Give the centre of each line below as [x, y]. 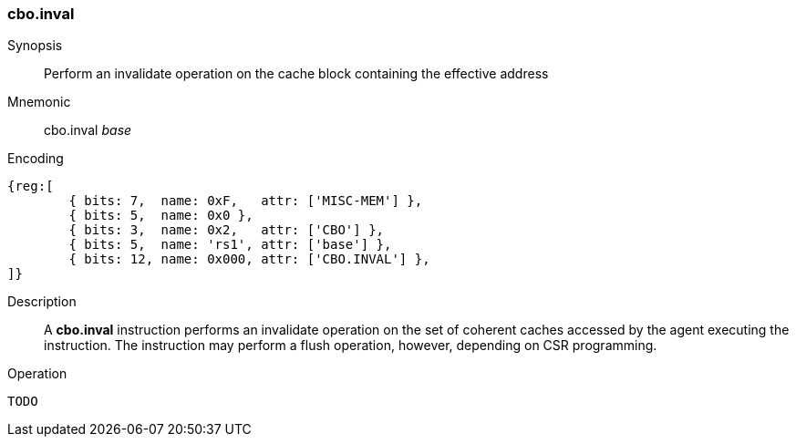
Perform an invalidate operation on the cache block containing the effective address [296, 74]
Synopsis [35, 46]
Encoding [36, 159]
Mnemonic [39, 102]
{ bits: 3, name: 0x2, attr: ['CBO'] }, [227, 230]
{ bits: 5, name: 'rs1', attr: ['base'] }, [230, 245]
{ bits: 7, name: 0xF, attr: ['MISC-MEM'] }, [246, 201]
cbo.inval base [88, 130]
